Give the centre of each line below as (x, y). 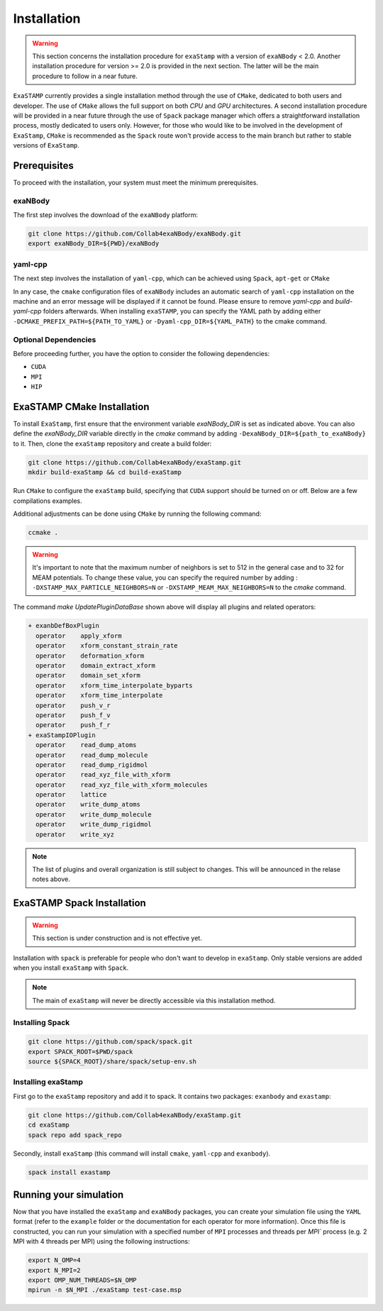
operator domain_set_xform (88, 675)
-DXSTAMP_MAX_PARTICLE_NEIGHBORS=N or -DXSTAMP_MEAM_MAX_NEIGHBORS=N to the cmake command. (189, 587)
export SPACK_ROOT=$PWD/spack (81, 1051)
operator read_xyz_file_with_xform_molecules (122, 785)
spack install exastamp (70, 1172)
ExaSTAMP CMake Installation (81, 407)
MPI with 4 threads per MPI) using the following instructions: (101, 1241)
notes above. (51, 879)
